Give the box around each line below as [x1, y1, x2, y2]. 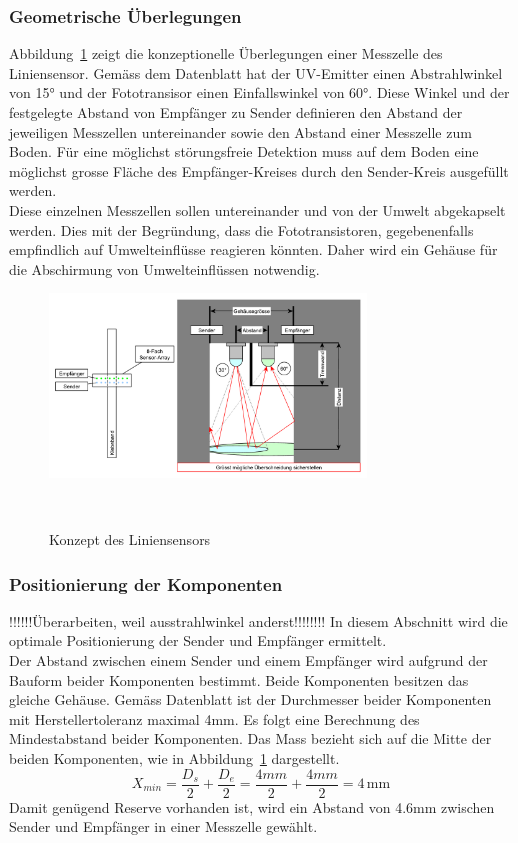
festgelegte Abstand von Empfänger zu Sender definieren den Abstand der [9, 102, 463, 122]
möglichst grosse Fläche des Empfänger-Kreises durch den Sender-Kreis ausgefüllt [9, 160, 509, 181]
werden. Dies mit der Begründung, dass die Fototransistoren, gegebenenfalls [9, 219, 474, 240]
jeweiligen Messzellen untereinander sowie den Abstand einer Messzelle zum [9, 121, 472, 142]
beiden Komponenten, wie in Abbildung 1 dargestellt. [9, 747, 340, 768]
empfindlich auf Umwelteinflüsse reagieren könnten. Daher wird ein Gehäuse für [9, 239, 498, 260]
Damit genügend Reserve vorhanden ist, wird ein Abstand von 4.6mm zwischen [9, 796, 495, 817]
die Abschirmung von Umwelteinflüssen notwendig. [9, 258, 320, 279]
